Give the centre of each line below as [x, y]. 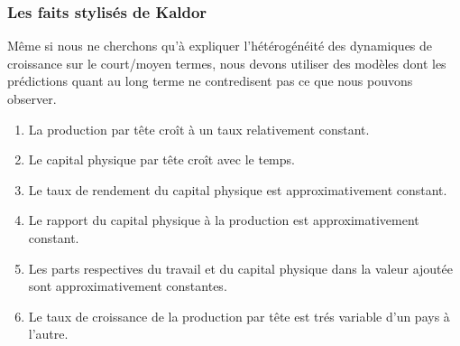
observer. [32, 98]
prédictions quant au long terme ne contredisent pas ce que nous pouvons [210, 81]
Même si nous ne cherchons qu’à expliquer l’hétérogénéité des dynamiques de [220, 46]
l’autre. [48, 334]
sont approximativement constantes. [128, 286]
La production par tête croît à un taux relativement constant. [199, 129]
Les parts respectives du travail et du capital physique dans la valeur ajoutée [240, 268]
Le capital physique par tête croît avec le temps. [161, 159]
